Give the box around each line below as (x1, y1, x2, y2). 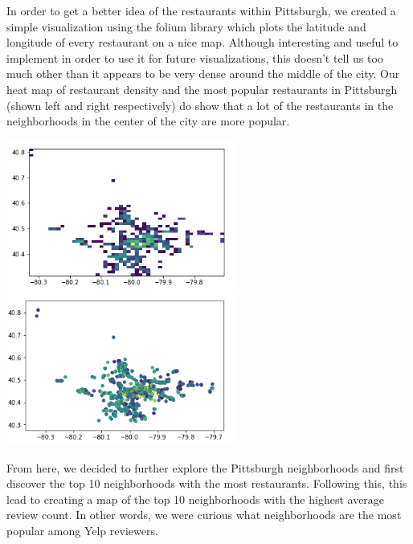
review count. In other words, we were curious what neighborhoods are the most (6, 506, 402, 523)
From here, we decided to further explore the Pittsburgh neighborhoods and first (6, 459, 404, 476)
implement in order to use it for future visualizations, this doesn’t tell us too (6, 49, 383, 66)
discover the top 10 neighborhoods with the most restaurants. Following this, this (6, 475, 407, 492)
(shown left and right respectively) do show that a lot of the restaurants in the (6, 96, 394, 113)
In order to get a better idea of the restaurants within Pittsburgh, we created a (6, 2, 396, 18)
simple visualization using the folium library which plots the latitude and (6, 18, 366, 35)
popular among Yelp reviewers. (6, 522, 158, 539)
